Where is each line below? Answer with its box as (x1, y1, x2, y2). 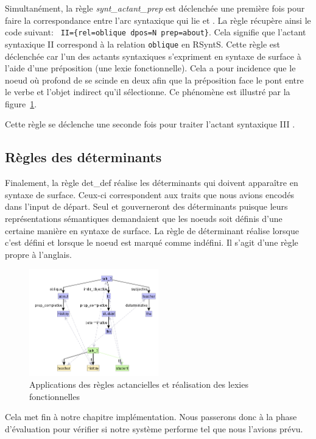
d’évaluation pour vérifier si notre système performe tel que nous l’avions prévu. (5, 423, 303, 435)
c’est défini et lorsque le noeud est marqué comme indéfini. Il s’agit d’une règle (5, 236, 298, 249)
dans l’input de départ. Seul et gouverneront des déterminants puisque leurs (5, 200, 288, 213)
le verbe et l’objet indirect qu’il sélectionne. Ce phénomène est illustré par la (5, 85, 290, 98)
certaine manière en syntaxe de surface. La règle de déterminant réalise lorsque (5, 224, 299, 237)
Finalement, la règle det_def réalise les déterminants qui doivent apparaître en (5, 176, 298, 189)
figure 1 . (5, 97, 37, 110)
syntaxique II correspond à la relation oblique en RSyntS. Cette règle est (5, 37, 281, 50)
